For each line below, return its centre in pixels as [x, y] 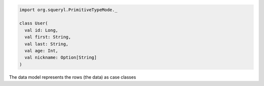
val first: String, [48, 37]
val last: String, [46, 44]
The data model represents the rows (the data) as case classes [73, 77]
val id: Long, [42, 30]
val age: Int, [42, 51]
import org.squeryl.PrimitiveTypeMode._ [68, 10]
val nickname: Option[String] [61, 58]
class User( [34, 23]
